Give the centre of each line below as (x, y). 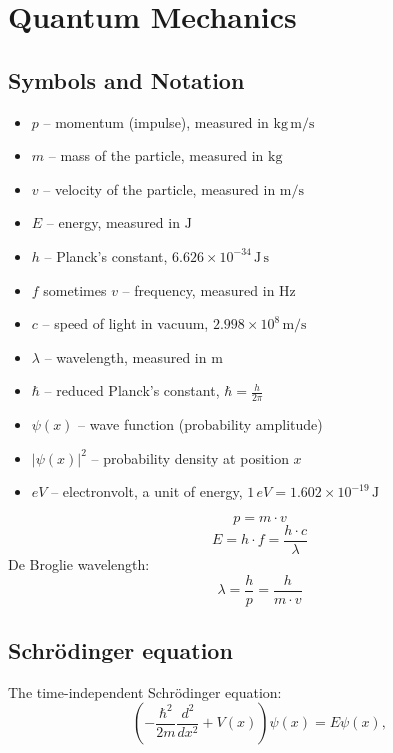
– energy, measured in (113, 222)
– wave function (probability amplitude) (200, 424)
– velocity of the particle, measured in (159, 188)
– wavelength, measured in (125, 356)
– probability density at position (190, 457)
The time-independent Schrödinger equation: (145, 691)
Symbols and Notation (126, 79)
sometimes (75, 289)
